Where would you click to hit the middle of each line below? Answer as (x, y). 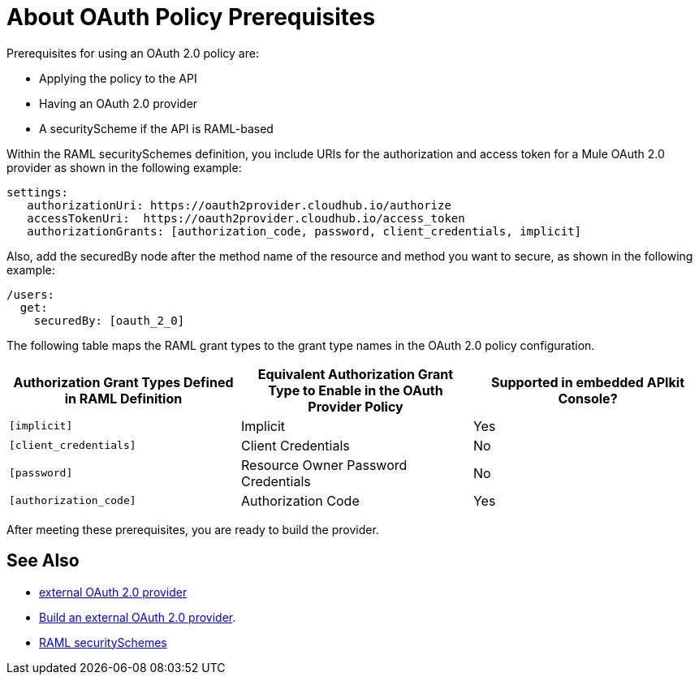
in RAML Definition (123, 398)
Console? (588, 398)
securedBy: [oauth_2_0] (109, 320)
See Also (43, 561)
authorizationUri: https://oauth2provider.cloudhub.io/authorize (239, 205)
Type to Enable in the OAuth (356, 390)
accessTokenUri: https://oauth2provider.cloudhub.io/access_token (246, 218)
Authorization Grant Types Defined (123, 382)
